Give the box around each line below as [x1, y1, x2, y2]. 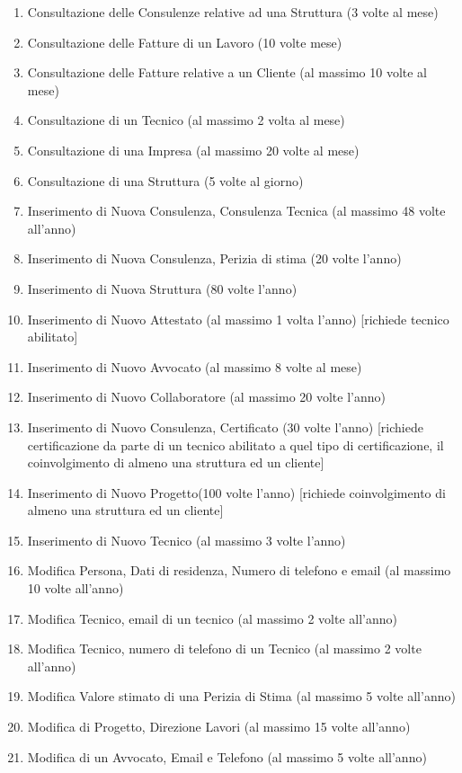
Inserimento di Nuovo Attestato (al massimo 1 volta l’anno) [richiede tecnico [27, 309, 449, 328]
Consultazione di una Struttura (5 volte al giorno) [27, 171, 304, 190]
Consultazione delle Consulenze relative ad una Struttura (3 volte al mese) [27, 3, 439, 21]
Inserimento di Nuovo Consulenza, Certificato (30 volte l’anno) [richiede [27, 417, 423, 436]
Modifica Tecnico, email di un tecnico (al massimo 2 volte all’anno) [27, 609, 397, 627]
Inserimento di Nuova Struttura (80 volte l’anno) [27, 279, 298, 298]
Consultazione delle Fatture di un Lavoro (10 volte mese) [27, 32, 342, 51]
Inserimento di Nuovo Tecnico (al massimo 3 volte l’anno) [27, 530, 346, 549]
